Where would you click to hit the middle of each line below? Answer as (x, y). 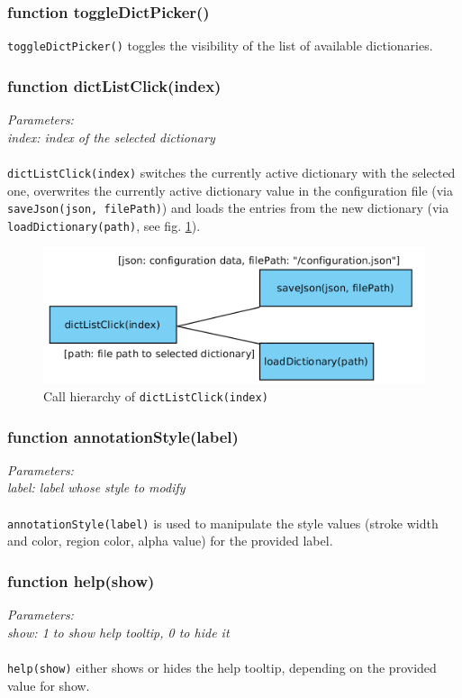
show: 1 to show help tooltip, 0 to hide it (118, 632)
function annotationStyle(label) (123, 436)
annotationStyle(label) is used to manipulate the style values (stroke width (223, 523)
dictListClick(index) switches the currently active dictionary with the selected (231, 172)
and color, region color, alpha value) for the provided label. (170, 541)
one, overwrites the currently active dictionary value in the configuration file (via (230, 190)
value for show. (49, 685)
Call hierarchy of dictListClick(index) (156, 395)
